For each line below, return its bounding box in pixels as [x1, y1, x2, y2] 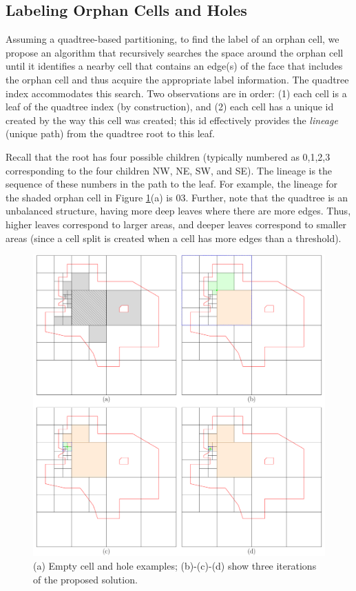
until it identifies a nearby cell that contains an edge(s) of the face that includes [6, 59, 343, 73]
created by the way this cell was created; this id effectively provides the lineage [6, 112, 338, 127]
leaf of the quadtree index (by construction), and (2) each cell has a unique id [6, 99, 334, 114]
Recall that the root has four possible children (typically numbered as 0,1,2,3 [6, 149, 331, 163]
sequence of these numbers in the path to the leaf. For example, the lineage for [6, 177, 337, 191]
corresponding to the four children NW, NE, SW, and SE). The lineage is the [6, 163, 333, 177]
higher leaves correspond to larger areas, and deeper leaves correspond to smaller [6, 217, 347, 231]
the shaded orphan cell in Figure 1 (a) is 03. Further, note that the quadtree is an [6, 190, 348, 204]
